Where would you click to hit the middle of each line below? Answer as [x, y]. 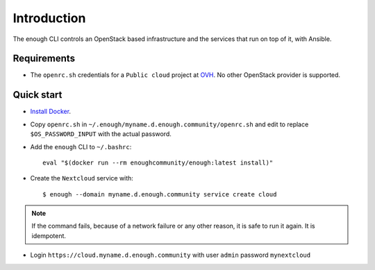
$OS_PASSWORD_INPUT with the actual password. [101, 134]
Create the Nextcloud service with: [82, 178]
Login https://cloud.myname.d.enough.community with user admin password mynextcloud [170, 255]
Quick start [37, 95]
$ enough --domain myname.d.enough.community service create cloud [160, 194]
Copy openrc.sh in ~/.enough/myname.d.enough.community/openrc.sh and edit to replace [169, 124]
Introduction [49, 18]
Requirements [44, 59]
